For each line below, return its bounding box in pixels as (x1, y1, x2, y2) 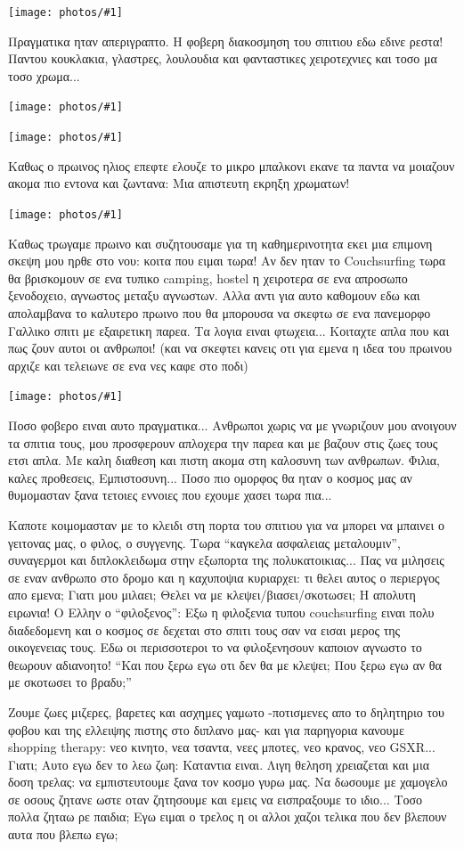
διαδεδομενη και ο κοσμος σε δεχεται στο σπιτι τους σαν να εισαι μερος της (8, 620, 401, 639)
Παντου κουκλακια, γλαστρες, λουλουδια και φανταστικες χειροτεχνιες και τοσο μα (8, 49, 437, 68)
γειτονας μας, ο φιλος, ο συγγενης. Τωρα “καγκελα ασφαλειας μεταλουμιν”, (8, 533, 401, 551)
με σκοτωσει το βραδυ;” (8, 673, 132, 691)
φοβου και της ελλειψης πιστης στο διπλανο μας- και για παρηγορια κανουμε (8, 720, 404, 739)
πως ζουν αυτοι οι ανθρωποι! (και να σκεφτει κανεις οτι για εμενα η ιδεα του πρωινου (8, 339, 452, 357)
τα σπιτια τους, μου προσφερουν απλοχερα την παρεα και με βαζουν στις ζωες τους (8, 433, 438, 452)
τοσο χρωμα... (8, 66, 80, 85)
